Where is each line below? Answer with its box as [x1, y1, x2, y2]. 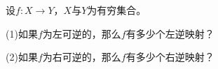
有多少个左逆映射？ [125, 26, 214, 40]
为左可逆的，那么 [42, 26, 121, 40]
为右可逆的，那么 [42, 49, 121, 64]
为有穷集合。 [87, 3, 147, 17]
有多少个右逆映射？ [125, 49, 214, 64]
